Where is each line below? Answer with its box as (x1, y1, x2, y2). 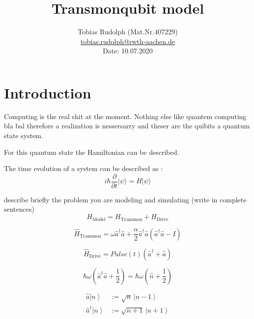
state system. (4, 130, 43, 141)
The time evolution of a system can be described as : (4, 163, 163, 173)
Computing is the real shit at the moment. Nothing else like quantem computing (4, 111, 247, 121)
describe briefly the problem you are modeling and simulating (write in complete (4, 194, 247, 204)
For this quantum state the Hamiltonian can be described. (4, 147, 179, 157)
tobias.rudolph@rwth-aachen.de (81, 36, 175, 46)
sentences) (4, 204, 34, 214)
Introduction (4, 82, 91, 102)
